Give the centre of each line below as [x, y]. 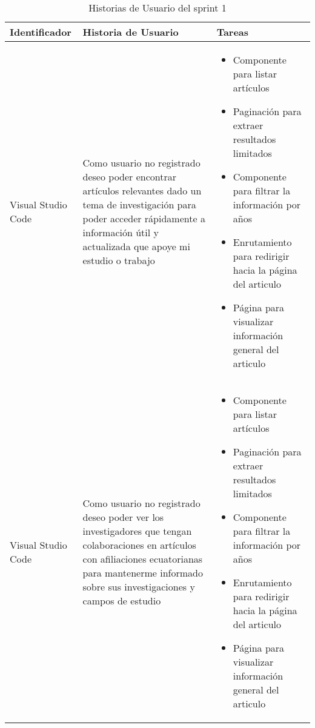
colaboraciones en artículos [139, 545]
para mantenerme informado [143, 573]
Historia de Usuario [131, 32]
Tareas [233, 32]
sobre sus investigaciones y [139, 587]
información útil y [121, 232]
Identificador [41, 32]
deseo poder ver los [123, 517]
